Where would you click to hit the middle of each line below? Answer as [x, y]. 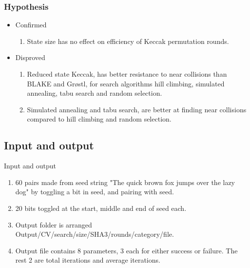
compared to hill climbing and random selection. [99, 119]
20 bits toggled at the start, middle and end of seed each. [101, 208]
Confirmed [31, 25]
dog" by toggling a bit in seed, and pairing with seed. [95, 192]
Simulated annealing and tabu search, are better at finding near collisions [137, 109]
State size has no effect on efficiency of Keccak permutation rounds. [128, 41]
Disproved [30, 57]
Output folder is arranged [54, 224]
